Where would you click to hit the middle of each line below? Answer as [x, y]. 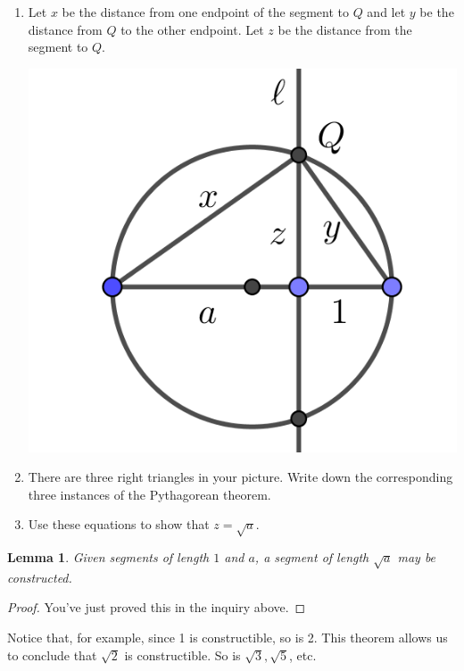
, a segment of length [312, 557]
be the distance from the [345, 29]
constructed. [40, 577]
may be [417, 557]
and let [386, 12]
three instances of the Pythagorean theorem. [149, 494]
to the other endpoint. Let [192, 29]
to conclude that [52, 654]
